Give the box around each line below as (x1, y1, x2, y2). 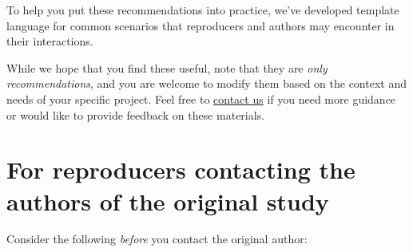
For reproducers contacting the (6, 153, 355, 186)
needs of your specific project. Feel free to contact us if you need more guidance (6, 90, 396, 107)
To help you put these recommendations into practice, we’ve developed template (6, 2, 399, 18)
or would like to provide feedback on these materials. (6, 106, 265, 123)
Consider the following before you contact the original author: (6, 230, 308, 247)
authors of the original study (6, 184, 329, 217)
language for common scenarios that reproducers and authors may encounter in (6, 17, 395, 33)
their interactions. (6, 33, 93, 49)
